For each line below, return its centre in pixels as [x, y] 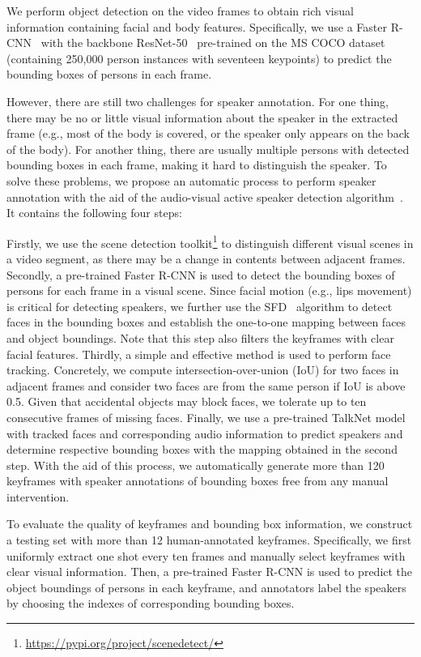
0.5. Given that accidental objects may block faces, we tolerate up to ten [187, 401]
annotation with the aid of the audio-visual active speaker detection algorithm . [205, 196]
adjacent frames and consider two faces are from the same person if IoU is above [206, 385]
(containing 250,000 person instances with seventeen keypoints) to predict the [199, 58]
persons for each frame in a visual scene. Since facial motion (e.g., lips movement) [209, 290]
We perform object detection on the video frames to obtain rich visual [180, 11]
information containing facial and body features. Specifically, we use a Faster [197, 26]
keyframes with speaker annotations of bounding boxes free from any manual [198, 481]
